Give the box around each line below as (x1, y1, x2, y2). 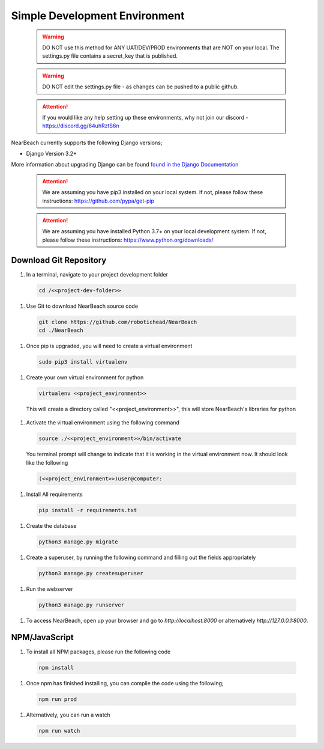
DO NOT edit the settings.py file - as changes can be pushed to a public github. (42, 83, 239, 90)
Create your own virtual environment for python (26, 374, 144, 381)
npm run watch (38, 727, 80, 735)
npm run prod (38, 696, 77, 703)
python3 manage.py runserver (38, 601, 125, 608)
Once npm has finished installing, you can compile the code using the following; (26, 680, 224, 687)
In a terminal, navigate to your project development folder (26, 271, 168, 278)
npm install (38, 664, 74, 671)
